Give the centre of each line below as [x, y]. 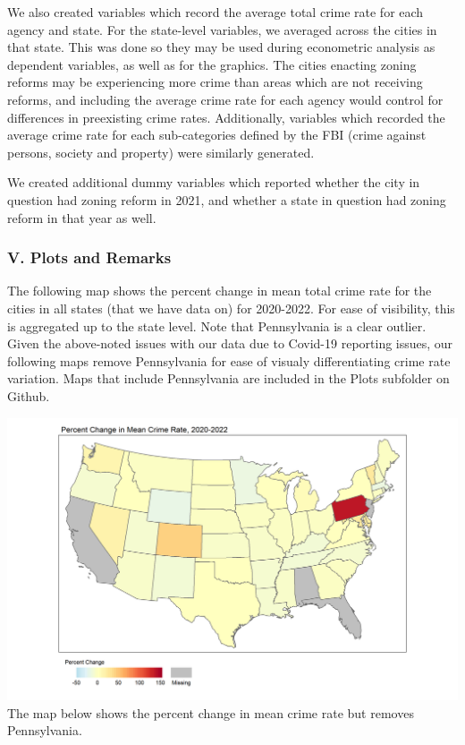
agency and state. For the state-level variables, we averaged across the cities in [222, 29]
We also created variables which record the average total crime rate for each [216, 12]
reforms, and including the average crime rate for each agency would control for [225, 99]
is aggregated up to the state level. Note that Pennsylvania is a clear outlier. [217, 325]
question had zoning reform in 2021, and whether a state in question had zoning [227, 199]
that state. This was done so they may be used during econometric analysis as [221, 47]
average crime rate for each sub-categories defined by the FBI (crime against [217, 135]
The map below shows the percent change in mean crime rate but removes [211, 712]
